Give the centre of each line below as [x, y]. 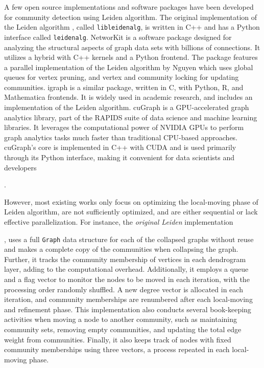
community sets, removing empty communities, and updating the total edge [123, 329]
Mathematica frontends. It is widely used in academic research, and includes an [128, 97]
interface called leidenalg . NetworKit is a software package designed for [118, 37]
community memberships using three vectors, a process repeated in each [117, 349]
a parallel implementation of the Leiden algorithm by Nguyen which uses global [129, 67]
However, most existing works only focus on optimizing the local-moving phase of [131, 201]
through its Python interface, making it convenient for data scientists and [119, 157]
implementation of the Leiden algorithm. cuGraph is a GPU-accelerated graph [127, 107]
